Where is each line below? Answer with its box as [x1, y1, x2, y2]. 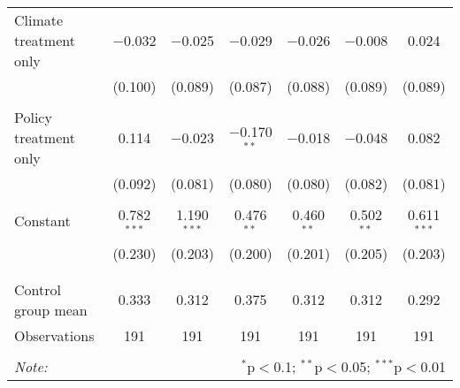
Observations [14, 324, 95, 346]
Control [14, 278, 61, 300]
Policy [14, 107, 52, 127]
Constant [14, 210, 71, 232]
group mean [14, 299, 88, 320]
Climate [14, 10, 64, 30]
